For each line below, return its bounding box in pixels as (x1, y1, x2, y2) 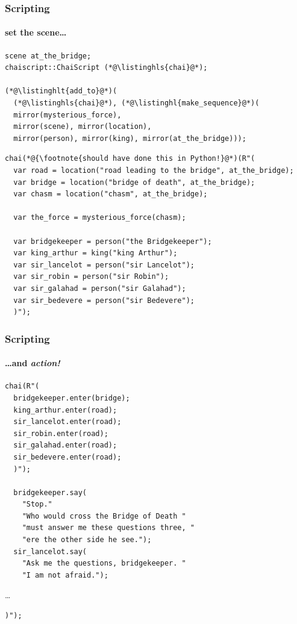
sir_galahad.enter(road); (13, 441, 117, 450)
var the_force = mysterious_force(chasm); (13, 213, 186, 222)
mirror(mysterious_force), (13, 110, 122, 119)
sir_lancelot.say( (13, 547, 87, 556)
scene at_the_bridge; (5, 51, 92, 60)
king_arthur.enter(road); (13, 405, 117, 414)
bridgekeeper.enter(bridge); (13, 393, 130, 402)
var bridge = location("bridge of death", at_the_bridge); (13, 178, 255, 187)
